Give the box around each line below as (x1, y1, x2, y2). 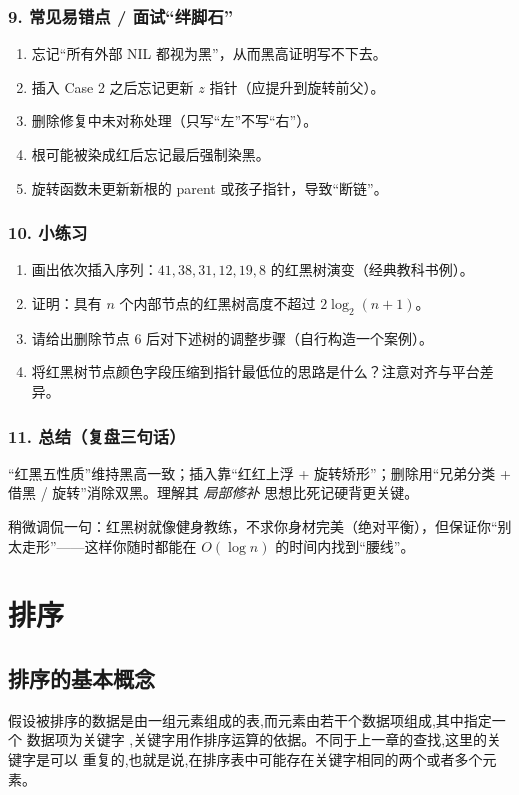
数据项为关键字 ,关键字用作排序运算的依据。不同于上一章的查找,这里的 (26, 729, 488, 750)
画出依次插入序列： (31, 259, 158, 280)
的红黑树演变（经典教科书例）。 (270, 259, 474, 280)
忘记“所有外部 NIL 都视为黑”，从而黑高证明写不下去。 (31, 43, 387, 64)
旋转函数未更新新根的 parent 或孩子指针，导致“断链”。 (31, 177, 388, 198)
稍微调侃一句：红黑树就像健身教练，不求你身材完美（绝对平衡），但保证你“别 (8, 515, 512, 536)
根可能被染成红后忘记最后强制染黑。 (31, 144, 270, 164)
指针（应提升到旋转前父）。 (209, 76, 385, 97)
